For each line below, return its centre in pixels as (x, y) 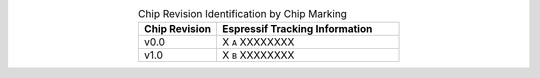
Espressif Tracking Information (297, 29)
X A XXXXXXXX (258, 42)
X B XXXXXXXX (258, 55)
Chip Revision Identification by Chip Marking (242, 14)
